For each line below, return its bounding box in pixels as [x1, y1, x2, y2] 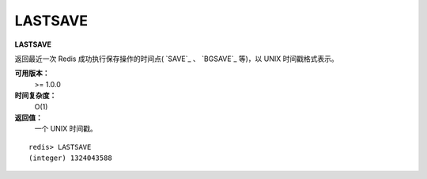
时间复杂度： [14, 91, 57, 101]
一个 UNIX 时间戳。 [34, 124, 98, 134]
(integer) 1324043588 [28, 154, 112, 162]
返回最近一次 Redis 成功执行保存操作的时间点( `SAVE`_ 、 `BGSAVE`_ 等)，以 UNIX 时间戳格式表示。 [14, 54, 339, 63]
